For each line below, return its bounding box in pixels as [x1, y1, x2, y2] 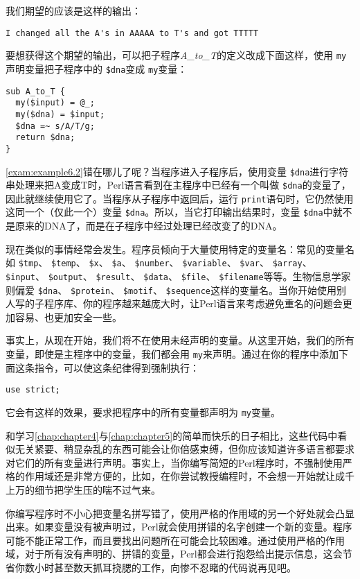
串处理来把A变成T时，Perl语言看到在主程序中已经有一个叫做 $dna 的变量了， [6, 178, 351, 192]
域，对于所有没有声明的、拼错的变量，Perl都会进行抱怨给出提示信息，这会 [6, 546, 343, 561]
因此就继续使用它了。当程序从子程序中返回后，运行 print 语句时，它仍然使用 [6, 191, 354, 205]
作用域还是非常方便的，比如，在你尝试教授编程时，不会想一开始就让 [24, 469, 335, 483]
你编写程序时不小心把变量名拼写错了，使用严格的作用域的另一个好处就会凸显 [6, 505, 354, 520]
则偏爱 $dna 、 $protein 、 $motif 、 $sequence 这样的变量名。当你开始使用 [6, 282, 336, 297]
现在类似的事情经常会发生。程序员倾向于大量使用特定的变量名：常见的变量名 [6, 241, 354, 256]
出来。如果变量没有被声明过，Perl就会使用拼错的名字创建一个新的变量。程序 [6, 519, 352, 534]
